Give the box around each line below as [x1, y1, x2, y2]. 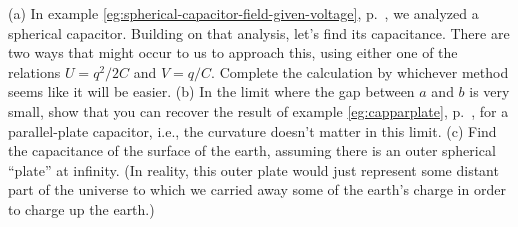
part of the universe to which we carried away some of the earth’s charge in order [8, 179, 506, 200]
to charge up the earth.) [8, 198, 155, 219]
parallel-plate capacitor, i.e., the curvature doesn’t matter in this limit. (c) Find [8, 120, 497, 141]
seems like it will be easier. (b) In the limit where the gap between [8, 81, 415, 102]
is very [469, 81, 510, 102]
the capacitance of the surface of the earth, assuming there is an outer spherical [8, 140, 496, 161]
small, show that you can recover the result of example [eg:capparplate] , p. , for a [8, 100, 509, 121]
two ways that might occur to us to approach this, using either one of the [8, 42, 458, 63]
